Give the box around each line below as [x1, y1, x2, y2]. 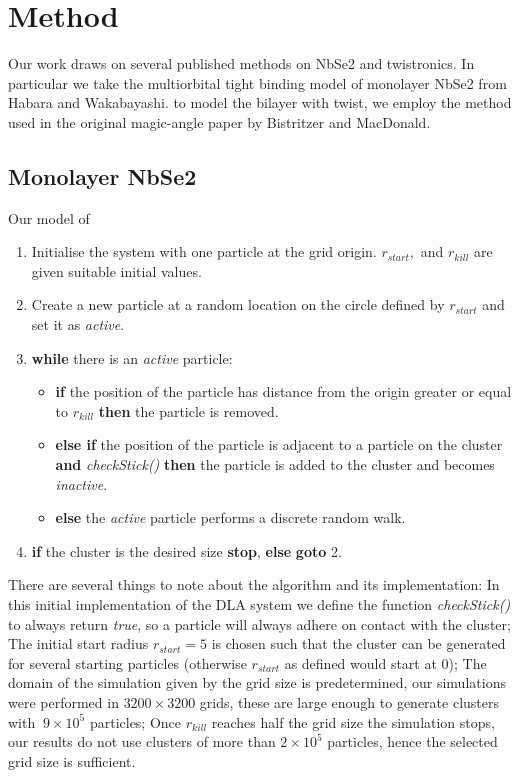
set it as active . [31, 314, 125, 335]
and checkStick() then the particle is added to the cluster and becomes [55, 454, 495, 475]
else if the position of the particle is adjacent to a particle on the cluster [55, 434, 503, 455]
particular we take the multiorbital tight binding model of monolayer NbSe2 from [8, 72, 507, 93]
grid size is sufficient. [8, 750, 136, 771]
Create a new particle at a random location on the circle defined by [31, 294, 445, 315]
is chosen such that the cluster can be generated [211, 633, 506, 654]
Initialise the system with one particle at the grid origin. [31, 241, 377, 262]
